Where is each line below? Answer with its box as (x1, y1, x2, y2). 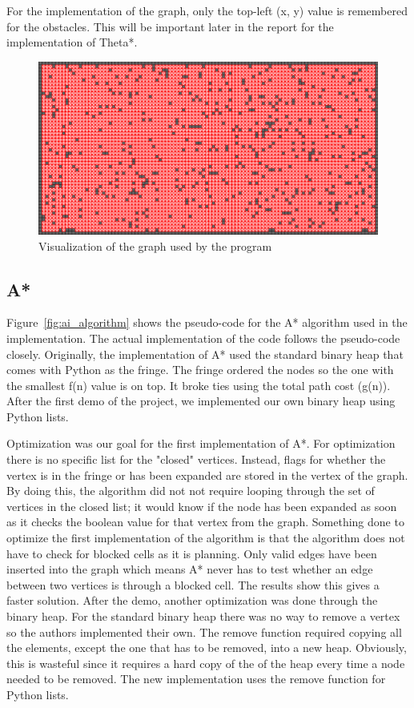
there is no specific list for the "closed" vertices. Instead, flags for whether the (6, 451, 386, 468)
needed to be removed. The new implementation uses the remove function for (6, 670, 386, 687)
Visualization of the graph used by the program (38, 237, 272, 254)
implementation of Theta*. (6, 34, 138, 50)
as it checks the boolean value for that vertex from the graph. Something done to (6, 513, 404, 530)
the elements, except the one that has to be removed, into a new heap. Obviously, (6, 639, 407, 656)
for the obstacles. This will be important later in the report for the (6, 18, 334, 34)
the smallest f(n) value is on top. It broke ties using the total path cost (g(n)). (6, 376, 391, 393)
